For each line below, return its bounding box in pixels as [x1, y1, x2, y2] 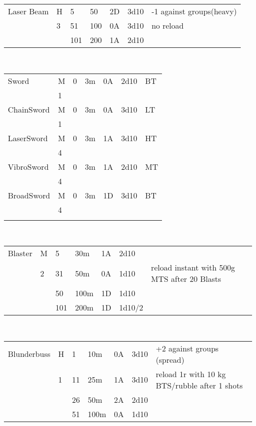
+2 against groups [156, 342, 219, 354]
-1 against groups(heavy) [151, 5, 237, 17]
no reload [151, 20, 184, 31]
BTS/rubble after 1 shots [156, 379, 243, 391]
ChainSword [8, 103, 50, 115]
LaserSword [8, 132, 48, 144]
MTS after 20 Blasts [151, 273, 222, 285]
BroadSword [8, 189, 50, 201]
